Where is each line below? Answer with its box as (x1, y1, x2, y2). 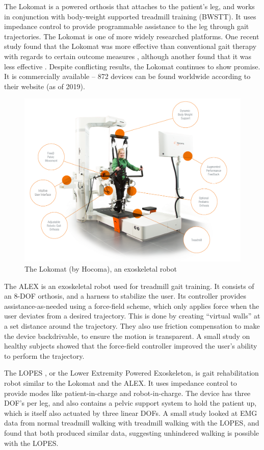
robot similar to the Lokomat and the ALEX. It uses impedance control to (4, 377, 237, 388)
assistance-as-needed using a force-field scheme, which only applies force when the (4, 300, 259, 311)
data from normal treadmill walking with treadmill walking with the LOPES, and (4, 417, 259, 428)
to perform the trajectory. (4, 350, 85, 361)
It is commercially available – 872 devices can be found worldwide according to (4, 71, 251, 82)
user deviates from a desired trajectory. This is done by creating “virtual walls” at (4, 310, 260, 321)
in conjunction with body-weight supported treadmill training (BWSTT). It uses (4, 11, 256, 21)
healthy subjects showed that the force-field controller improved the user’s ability (4, 340, 257, 351)
